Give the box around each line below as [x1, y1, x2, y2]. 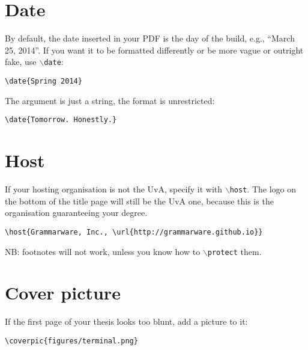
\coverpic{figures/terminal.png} [5, 336, 138, 345]
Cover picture [5, 280, 121, 305]
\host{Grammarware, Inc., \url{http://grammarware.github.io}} [5, 227, 263, 236]
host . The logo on [229, 183, 297, 195]
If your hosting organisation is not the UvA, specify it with [5, 183, 223, 195]
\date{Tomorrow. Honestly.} [5, 115, 117, 124]
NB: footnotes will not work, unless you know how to [5, 245, 201, 257]
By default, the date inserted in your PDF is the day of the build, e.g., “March [5, 32, 295, 45]
